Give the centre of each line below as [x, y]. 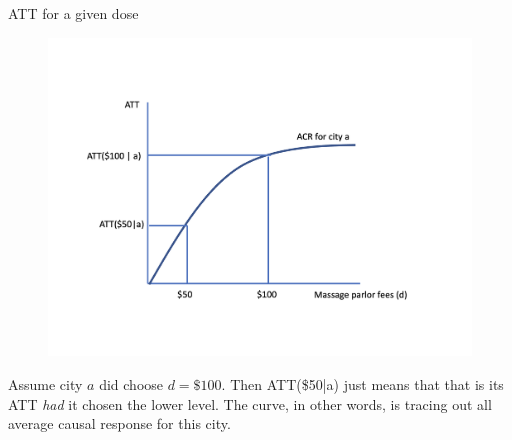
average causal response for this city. [119, 423]
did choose [131, 383]
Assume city [45, 383]
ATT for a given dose [73, 13]
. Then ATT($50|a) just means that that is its [362, 383]
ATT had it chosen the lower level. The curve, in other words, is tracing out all [250, 403]
